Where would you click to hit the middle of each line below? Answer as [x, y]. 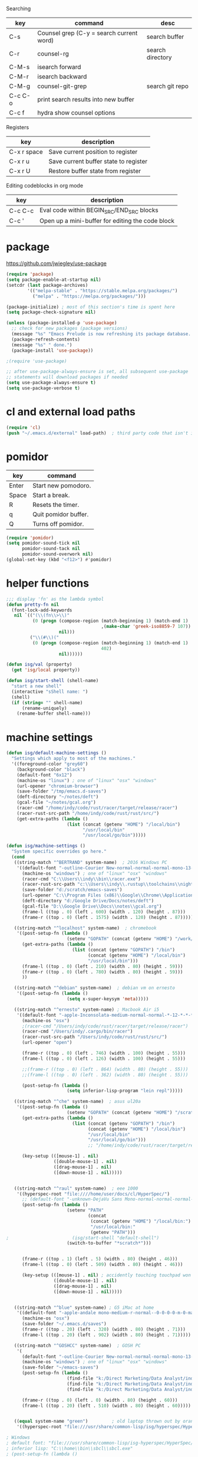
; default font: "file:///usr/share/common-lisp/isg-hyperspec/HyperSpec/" [101, 1443]
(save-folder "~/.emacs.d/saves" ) [64, 1324]
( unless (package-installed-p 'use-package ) [62, 323]
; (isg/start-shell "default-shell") [83, 1238]
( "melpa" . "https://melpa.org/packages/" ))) [89, 296]
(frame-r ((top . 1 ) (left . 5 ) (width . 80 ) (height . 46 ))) [100, 1259]
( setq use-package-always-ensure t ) [51, 383]
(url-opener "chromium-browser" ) [58, 786]
